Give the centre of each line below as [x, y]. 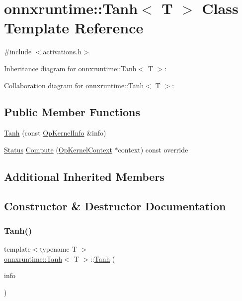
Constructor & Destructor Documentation [115, 206]
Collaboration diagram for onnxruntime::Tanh [74, 85]
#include [18, 52]
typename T [58, 249]
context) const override [153, 149]
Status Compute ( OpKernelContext [58, 149]
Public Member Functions [72, 112]
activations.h [62, 52]
